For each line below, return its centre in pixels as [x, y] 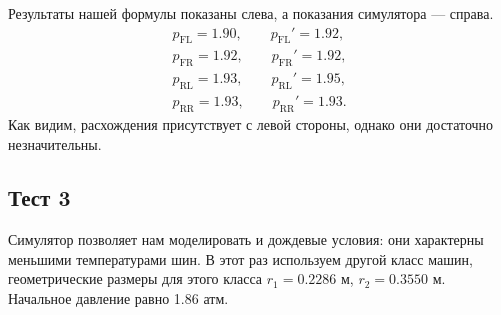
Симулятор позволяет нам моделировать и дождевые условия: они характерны [246, 239]
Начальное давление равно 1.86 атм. [118, 298]
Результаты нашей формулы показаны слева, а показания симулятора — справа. [251, 13]
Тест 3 [39, 197]
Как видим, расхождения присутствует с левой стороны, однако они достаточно [251, 123]
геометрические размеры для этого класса [135, 278]
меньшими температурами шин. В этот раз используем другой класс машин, [240, 258]
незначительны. [55, 143]
